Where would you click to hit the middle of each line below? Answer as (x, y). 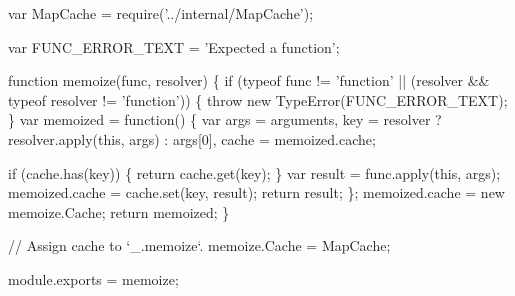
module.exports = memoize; (93, 278)
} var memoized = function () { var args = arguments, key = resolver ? (225, 119)
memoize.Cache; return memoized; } (119, 211)
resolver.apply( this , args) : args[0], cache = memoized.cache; (192, 138)
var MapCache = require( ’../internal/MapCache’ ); (161, 13)
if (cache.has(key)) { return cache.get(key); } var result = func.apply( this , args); (254, 172)
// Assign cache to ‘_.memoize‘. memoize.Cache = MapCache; (199, 245)
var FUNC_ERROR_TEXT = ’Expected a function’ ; (174, 46)
